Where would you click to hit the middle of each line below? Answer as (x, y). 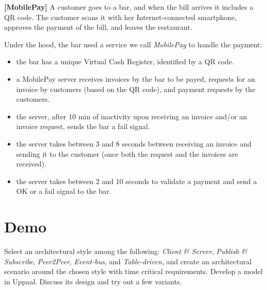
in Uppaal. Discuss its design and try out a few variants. (93, 281)
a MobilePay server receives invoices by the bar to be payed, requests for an (136, 78)
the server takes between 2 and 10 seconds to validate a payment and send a (137, 181)
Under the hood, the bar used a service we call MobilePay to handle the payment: (133, 44)
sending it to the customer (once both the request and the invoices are (127, 153)
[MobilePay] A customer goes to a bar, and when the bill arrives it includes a (129, 7)
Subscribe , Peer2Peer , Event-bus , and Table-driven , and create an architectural (128, 261)
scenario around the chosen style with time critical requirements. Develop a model (133, 271)
